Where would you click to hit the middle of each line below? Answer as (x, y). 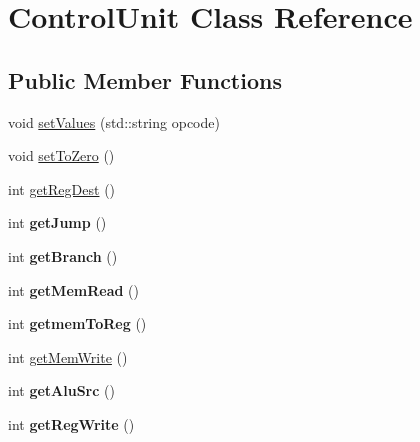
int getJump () (57, 222)
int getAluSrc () (61, 390)
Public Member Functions (145, 79)
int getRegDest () (62, 188)
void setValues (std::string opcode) (114, 121)
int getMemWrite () (68, 356)
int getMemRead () (73, 289)
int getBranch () (63, 255)
